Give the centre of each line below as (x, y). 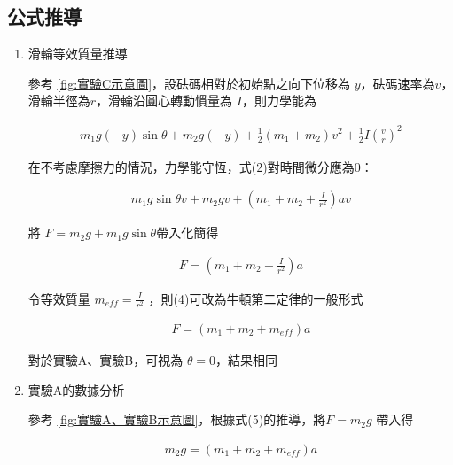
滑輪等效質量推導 (78, 54)
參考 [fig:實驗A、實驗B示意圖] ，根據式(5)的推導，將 (177, 419)
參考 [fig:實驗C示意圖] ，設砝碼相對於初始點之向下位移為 (189, 83)
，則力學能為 (279, 101)
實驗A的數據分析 (76, 389)
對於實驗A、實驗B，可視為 (105, 359)
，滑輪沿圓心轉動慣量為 (164, 101)
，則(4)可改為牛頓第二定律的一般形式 (256, 298)
